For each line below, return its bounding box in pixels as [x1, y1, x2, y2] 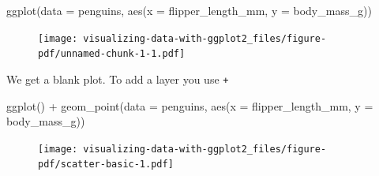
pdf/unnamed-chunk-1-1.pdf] [38, 48, 186, 60]
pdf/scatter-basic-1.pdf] [38, 159, 174, 170]
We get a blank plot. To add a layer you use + [6, 70, 229, 87]
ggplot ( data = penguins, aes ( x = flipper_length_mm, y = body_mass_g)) [6, 2, 372, 18]
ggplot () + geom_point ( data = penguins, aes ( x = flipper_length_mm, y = [6, 97, 373, 114]
